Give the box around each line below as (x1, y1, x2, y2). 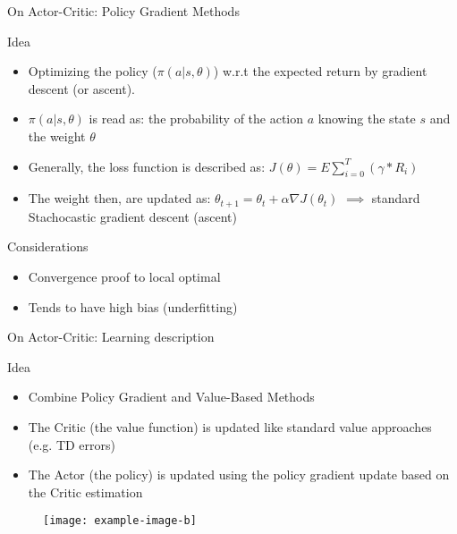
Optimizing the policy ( (28, 62, 157, 81)
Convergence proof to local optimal (28, 267, 221, 285)
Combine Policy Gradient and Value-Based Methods (28, 387, 315, 406)
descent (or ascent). (28, 79, 135, 97)
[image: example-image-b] (43, 514, 197, 528)
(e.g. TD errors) (28, 435, 116, 453)
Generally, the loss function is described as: (28, 157, 266, 175)
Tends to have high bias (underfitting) (28, 297, 238, 316)
